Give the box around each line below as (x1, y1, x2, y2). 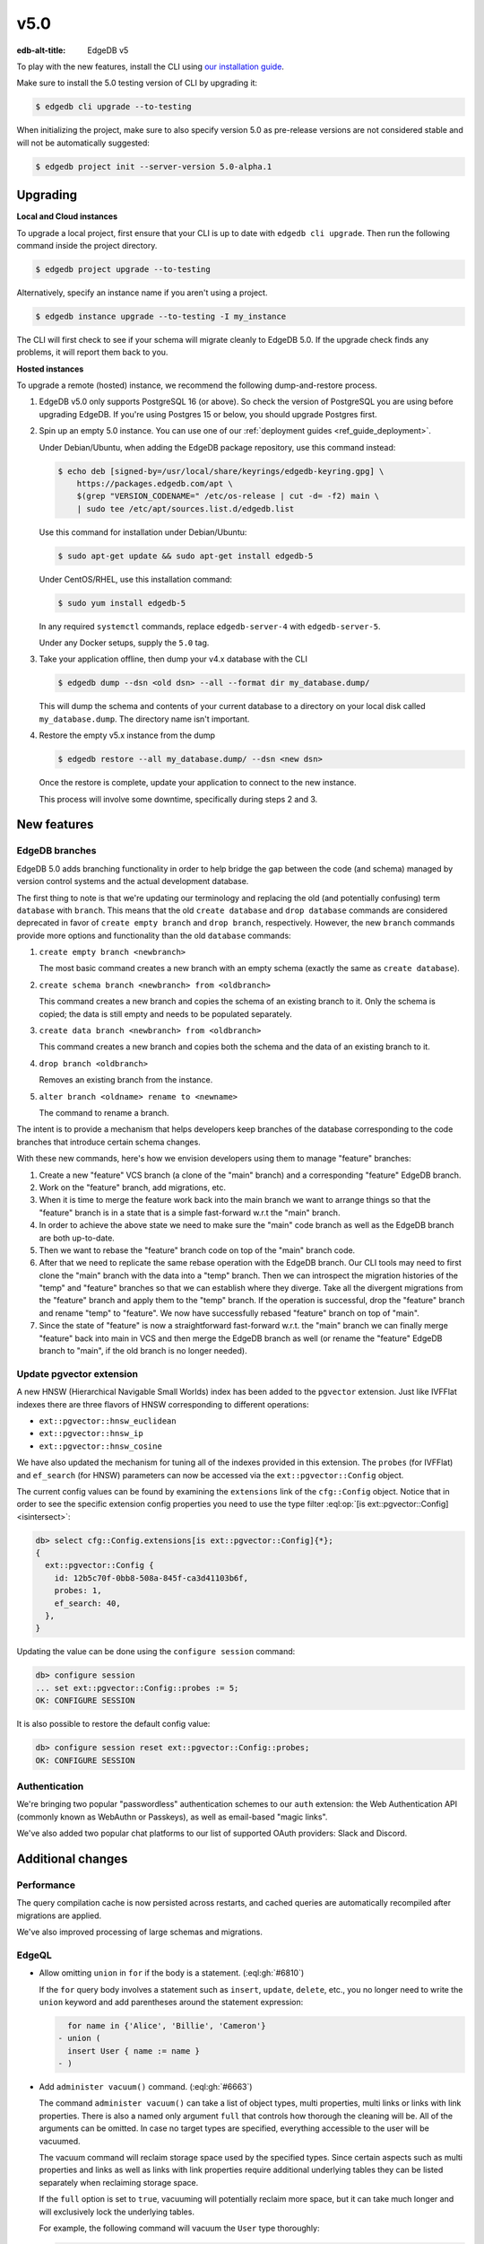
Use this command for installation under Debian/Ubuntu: (39, 526, 247, 538)
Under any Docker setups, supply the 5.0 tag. (39, 637, 210, 648)
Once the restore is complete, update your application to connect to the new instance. (39, 777, 358, 788)
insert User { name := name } (67, 2046, 201, 2056)
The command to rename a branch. (39, 1108, 169, 1118)
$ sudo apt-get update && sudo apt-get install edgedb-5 (57, 550, 314, 561)
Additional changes (16, 1851, 128, 1866)
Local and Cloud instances (16, 211, 118, 222)
